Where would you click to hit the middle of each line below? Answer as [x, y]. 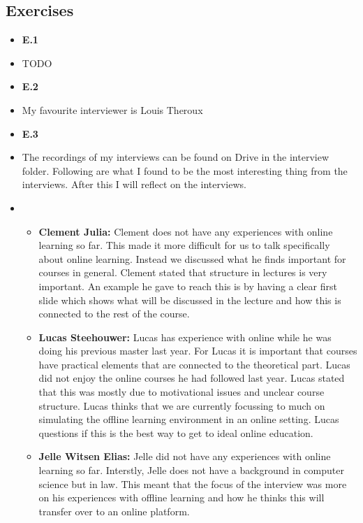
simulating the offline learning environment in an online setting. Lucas [189, 419]
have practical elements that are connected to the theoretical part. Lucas [194, 364]
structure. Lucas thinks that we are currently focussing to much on [182, 405]
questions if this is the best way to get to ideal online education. [176, 432]
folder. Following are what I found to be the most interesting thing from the [185, 170]
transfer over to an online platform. [114, 511]
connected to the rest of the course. [114, 314]
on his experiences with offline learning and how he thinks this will [181, 497]
